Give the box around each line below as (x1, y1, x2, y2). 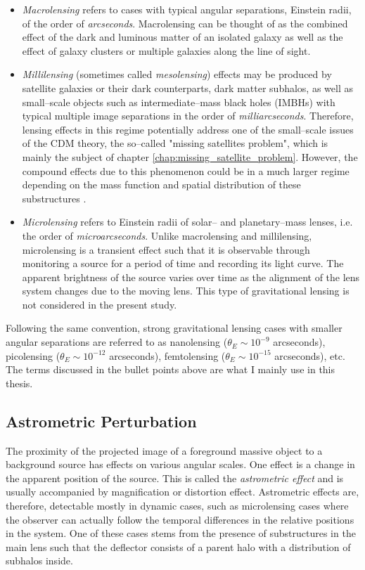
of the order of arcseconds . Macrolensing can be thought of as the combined (22, 15, 348, 30)
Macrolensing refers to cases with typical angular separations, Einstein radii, (22, 2, 352, 16)
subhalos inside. (6, 553, 73, 568)
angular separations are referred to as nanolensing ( (6, 335, 228, 349)
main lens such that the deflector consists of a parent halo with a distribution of (6, 539, 351, 554)
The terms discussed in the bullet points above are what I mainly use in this (6, 362, 335, 377)
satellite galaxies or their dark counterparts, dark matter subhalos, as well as (22, 80, 353, 95)
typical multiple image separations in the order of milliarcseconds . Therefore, (22, 108, 354, 123)
